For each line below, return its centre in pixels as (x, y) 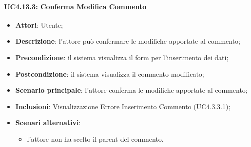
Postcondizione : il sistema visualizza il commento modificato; (110, 73)
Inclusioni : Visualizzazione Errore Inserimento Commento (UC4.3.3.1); (123, 106)
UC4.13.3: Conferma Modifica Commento (75, 6)
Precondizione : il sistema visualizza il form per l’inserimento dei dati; (122, 57)
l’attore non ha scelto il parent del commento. (95, 139)
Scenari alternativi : (48, 122)
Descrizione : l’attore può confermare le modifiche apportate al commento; (128, 41)
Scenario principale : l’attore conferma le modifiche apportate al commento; (131, 90)
